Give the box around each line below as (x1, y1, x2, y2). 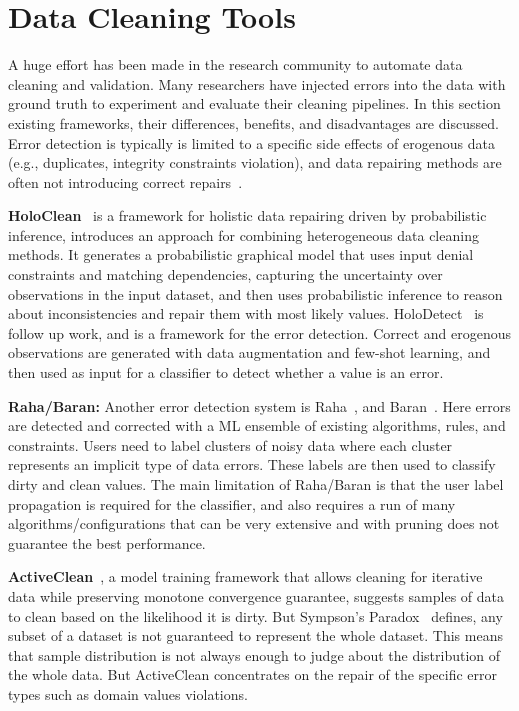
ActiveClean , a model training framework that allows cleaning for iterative (8, 566, 483, 587)
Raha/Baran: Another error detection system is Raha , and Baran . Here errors (8, 395, 511, 416)
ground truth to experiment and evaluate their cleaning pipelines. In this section (8, 93, 501, 114)
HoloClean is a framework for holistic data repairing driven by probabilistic (8, 205, 487, 226)
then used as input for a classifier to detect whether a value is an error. (8, 362, 444, 383)
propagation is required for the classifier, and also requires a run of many (8, 493, 456, 514)
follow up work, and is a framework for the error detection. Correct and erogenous (8, 322, 511, 343)
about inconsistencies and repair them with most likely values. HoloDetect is (8, 303, 484, 324)
